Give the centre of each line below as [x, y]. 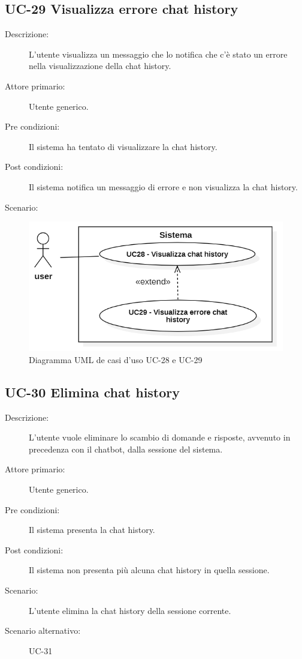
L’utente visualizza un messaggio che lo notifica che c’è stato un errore [158, 54]
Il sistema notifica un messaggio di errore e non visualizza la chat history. [163, 186]
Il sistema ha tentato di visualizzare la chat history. [123, 146]
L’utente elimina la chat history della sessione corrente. [130, 610]
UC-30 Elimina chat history [93, 392]
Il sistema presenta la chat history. [92, 530]
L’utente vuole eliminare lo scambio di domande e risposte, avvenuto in [160, 437]
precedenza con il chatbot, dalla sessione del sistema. [126, 449]
